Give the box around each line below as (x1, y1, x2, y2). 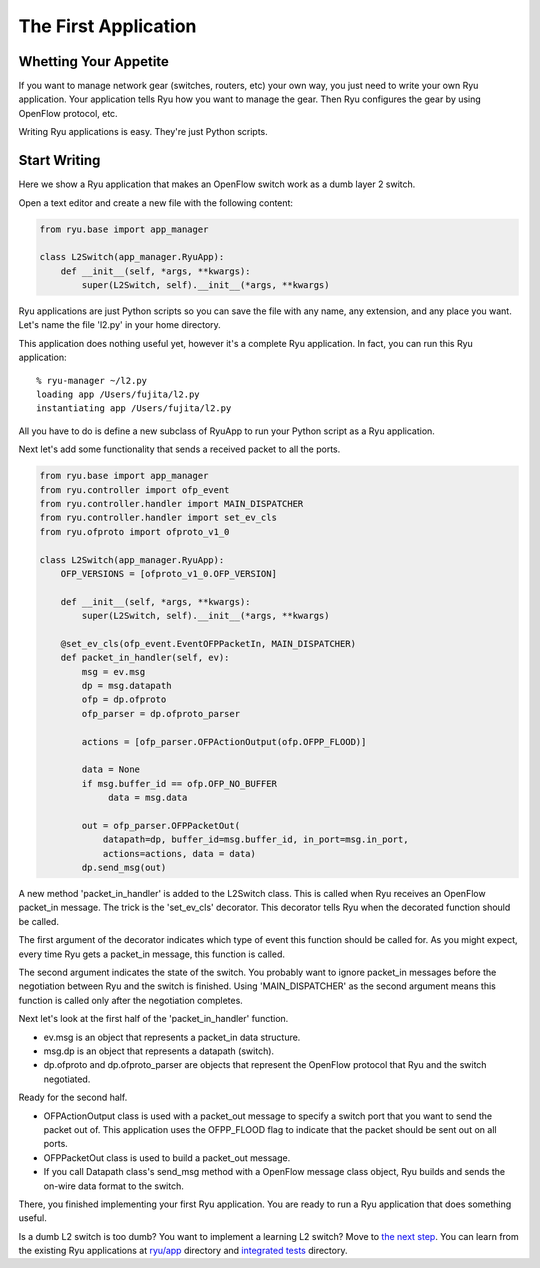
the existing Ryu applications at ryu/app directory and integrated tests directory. (18, 1245, 348, 1257)
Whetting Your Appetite (18, 53, 170, 70)
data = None (81, 764, 140, 775)
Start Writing (18, 152, 101, 169)
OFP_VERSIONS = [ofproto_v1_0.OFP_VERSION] (60, 568, 277, 579)
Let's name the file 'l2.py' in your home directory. (18, 319, 222, 331)
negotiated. (43, 1073, 91, 1085)
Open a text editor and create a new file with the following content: (18, 196, 294, 209)
